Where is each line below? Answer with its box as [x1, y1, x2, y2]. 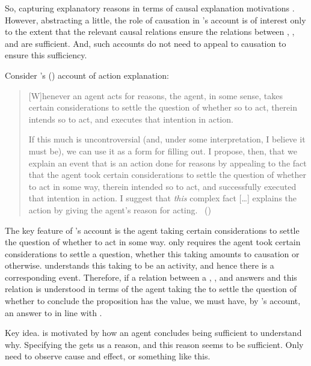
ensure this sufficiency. [5, 49, 87, 61]
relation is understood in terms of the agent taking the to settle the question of [5, 282, 297, 295]
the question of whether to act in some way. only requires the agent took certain [5, 236, 301, 248]
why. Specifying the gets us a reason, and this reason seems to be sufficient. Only [5, 338, 304, 350]
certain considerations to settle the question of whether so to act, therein [28, 101, 297, 114]
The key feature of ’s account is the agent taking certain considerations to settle [5, 224, 300, 236]
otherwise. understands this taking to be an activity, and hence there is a [5, 259, 274, 272]
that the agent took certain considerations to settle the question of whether [28, 168, 307, 181]
